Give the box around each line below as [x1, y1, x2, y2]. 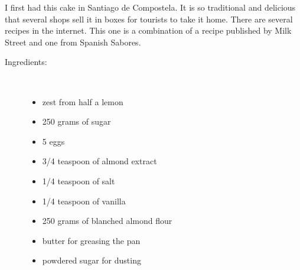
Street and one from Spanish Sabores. [5, 35, 141, 48]
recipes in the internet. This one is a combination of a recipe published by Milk [5, 24, 292, 37]
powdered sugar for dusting [42, 254, 141, 266]
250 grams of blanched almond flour [42, 214, 172, 227]
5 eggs [42, 135, 65, 147]
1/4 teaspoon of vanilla [42, 194, 126, 207]
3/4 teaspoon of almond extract [42, 155, 157, 167]
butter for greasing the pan [42, 234, 141, 246]
